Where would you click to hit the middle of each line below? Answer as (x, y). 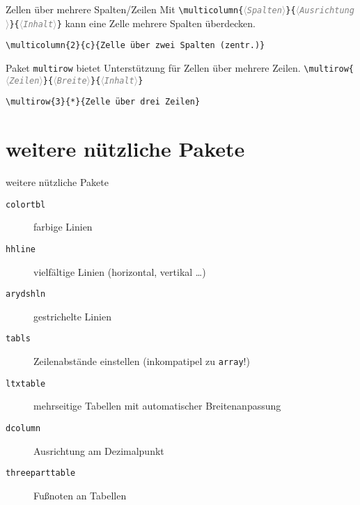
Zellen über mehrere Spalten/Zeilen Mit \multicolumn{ (125, 9)
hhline (21, 249)
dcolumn (23, 428)
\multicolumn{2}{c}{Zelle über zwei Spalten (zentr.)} (135, 46)
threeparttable (41, 473)
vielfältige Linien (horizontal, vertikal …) (120, 271)
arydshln (26, 294)
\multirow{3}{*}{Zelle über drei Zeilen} (103, 102)
